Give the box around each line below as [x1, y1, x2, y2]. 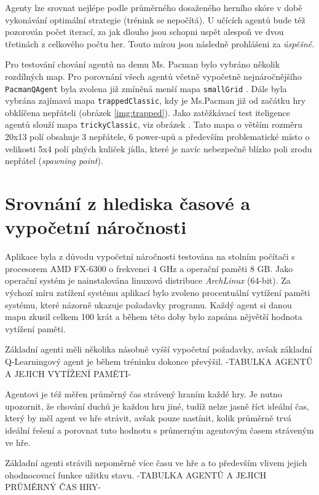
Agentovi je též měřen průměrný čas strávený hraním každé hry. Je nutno [5, 388, 282, 400]
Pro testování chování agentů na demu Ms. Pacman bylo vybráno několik [5, 58, 280, 71]
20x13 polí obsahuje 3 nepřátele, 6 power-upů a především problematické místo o [5, 130, 310, 143]
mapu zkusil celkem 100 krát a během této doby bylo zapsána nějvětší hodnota [5, 310, 302, 323]
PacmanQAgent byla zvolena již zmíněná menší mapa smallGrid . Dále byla [5, 82, 287, 95]
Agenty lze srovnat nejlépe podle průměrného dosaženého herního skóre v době [5, 1, 302, 14]
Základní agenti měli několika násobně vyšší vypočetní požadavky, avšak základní [5, 343, 312, 356]
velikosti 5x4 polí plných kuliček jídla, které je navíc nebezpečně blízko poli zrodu [5, 142, 312, 155]
